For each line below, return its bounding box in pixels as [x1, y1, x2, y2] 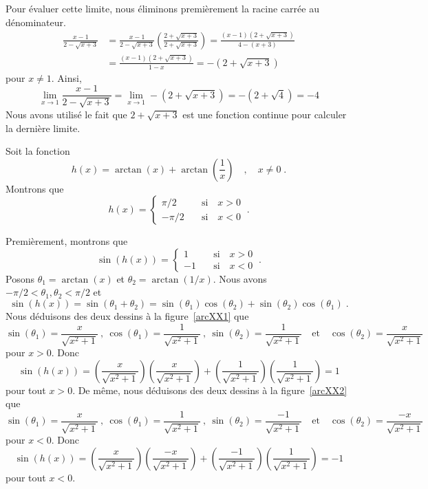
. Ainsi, [51, 70, 82, 85]
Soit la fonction [6, 144, 70, 158]
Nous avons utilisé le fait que [6, 107, 127, 121]
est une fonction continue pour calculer [182, 107, 347, 121]
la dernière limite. [6, 120, 81, 135]
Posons [6, 271, 34, 285]
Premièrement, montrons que [6, 234, 128, 248]
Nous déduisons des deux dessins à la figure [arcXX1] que [6, 309, 249, 323]
